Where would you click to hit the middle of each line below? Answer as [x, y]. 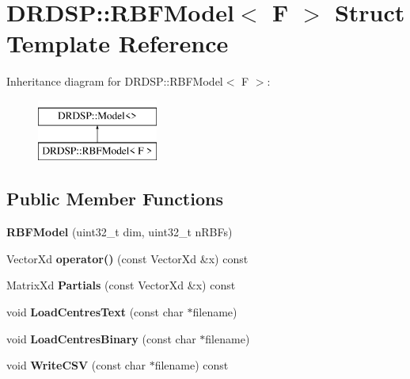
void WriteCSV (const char [76, 365]
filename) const [192, 365]
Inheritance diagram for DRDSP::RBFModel [115, 81]
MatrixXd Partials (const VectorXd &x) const [121, 285]
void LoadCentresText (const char [95, 312]
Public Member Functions [115, 199]
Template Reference [118, 43]
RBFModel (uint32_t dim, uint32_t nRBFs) [120, 232]
